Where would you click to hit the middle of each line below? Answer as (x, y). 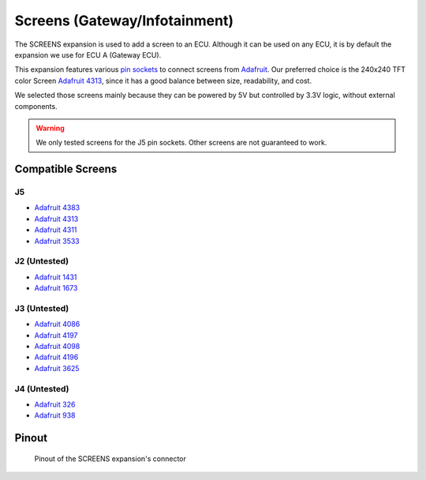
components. (36, 106)
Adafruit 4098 (57, 347)
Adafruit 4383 (57, 208)
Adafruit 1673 (56, 288)
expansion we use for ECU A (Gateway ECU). (88, 54)
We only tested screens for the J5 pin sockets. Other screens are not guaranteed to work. (181, 143)
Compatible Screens (66, 169)
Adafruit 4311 (56, 230)
